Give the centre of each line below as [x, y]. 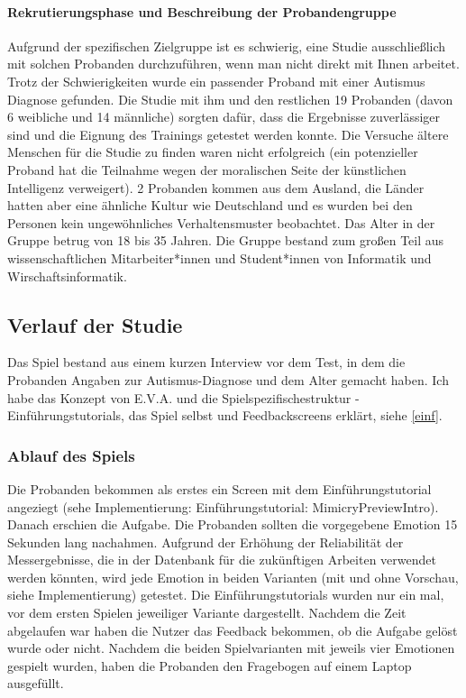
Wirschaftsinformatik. [67, 276]
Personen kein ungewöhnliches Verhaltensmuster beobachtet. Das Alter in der [221, 222]
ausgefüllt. [36, 683]
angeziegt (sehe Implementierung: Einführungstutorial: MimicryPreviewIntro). [223, 506]
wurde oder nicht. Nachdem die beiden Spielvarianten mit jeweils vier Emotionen [231, 648]
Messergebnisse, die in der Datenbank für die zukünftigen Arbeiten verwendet [222, 560]
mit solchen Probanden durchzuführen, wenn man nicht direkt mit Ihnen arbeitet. [233, 64]
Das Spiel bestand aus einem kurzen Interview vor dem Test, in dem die [206, 362]
